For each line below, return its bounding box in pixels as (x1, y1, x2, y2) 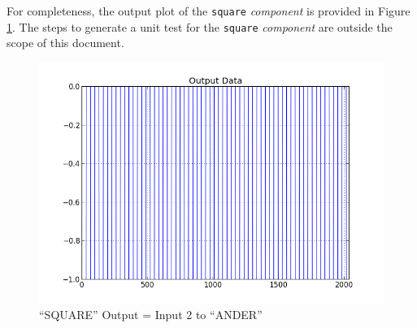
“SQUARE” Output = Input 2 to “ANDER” (39, 306, 263, 323)
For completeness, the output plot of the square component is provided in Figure (7, 2, 410, 19)
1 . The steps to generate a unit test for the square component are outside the (7, 18, 393, 35)
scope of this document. (7, 34, 124, 51)
